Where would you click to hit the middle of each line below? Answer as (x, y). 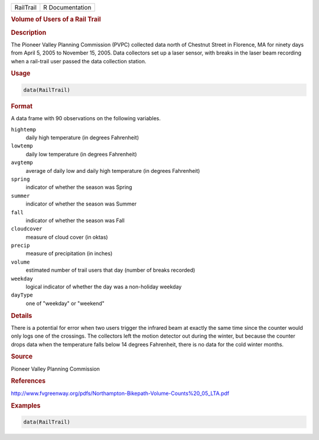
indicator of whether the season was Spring (79, 187)
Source (22, 357)
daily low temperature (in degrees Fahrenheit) (81, 154)
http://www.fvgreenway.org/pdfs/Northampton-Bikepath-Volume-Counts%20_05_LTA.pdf (120, 393)
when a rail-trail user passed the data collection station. (79, 61)
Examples (26, 406)
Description (29, 33)
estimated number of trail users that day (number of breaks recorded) (110, 270)
